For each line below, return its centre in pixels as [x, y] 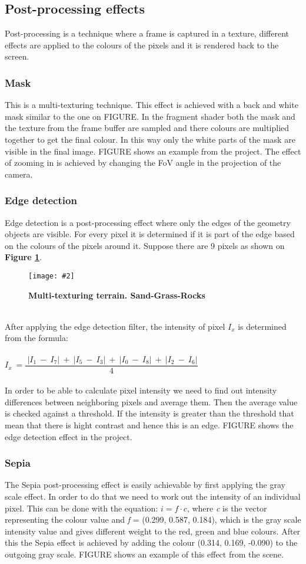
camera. [19, 174]
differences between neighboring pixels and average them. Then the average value [151, 401]
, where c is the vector [227, 508]
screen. [17, 56]
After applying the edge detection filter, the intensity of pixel [115, 326]
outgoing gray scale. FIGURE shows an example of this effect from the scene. [144, 554]
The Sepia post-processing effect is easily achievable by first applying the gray [145, 485]
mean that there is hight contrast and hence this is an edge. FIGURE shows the [149, 425]
